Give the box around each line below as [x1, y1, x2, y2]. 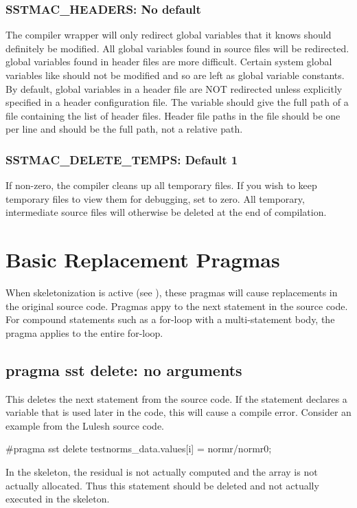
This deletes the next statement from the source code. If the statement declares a [5, 391, 347, 406]
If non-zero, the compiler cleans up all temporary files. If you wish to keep [5, 178, 317, 192]
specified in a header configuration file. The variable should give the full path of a [5, 95, 349, 109]
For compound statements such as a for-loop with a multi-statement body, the [5, 312, 335, 327]
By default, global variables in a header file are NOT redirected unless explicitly [5, 81, 343, 96]
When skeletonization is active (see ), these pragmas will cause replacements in [5, 285, 338, 300]
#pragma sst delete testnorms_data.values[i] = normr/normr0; [5, 441, 272, 456]
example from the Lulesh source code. [5, 418, 165, 432]
